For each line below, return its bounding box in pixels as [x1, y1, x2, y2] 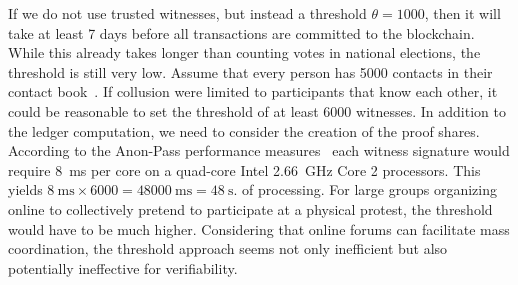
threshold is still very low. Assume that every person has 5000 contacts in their [8, 61, 493, 82]
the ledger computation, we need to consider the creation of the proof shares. [8, 120, 480, 141]
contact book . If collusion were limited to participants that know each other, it [8, 81, 498, 102]
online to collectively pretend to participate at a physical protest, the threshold [8, 198, 493, 219]
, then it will [424, 3, 501, 23]
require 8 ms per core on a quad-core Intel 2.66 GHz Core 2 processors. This [8, 159, 481, 180]
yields [8, 179, 43, 200]
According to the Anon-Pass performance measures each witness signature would [8, 140, 510, 161]
